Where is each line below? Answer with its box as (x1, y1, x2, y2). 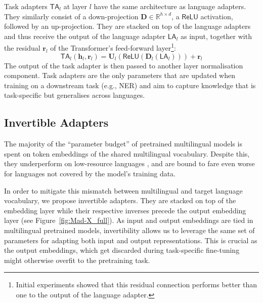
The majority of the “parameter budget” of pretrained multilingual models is (4, 138, 242, 149)
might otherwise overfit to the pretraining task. (4, 254, 150, 265)
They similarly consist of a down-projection (4, 11, 139, 21)
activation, (200, 11, 233, 21)
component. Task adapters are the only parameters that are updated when (4, 70, 235, 81)
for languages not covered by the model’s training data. (4, 168, 176, 178)
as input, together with (181, 30, 252, 41)
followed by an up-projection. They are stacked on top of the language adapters (4, 21, 251, 31)
